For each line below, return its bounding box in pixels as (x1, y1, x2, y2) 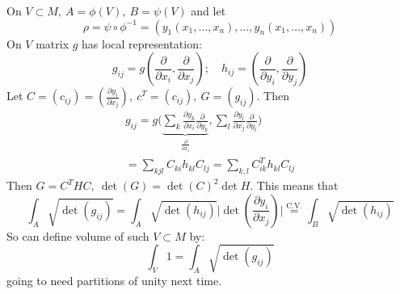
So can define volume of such (6, 227, 149, 244)
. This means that (250, 177, 339, 194)
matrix (36, 35, 69, 52)
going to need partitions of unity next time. (6, 272, 222, 289)
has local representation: (82, 35, 202, 52)
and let (191, 2, 226, 19)
